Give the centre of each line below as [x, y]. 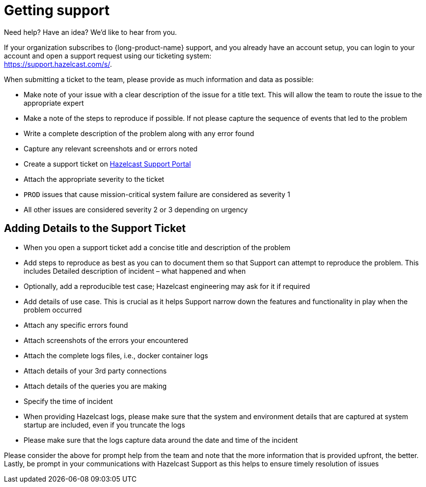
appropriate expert [54, 103]
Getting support [57, 10]
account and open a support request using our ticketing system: [108, 56]
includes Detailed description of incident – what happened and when [135, 271]
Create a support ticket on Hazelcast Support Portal [107, 164]
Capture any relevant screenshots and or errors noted [111, 148]
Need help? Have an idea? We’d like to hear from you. [90, 32]
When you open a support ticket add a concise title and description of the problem [157, 247]
